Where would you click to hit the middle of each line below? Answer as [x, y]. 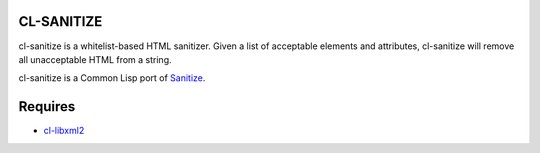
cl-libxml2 [64, 131]
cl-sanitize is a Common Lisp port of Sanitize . [112, 78]
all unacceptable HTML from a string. [95, 59]
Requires [47, 106]
